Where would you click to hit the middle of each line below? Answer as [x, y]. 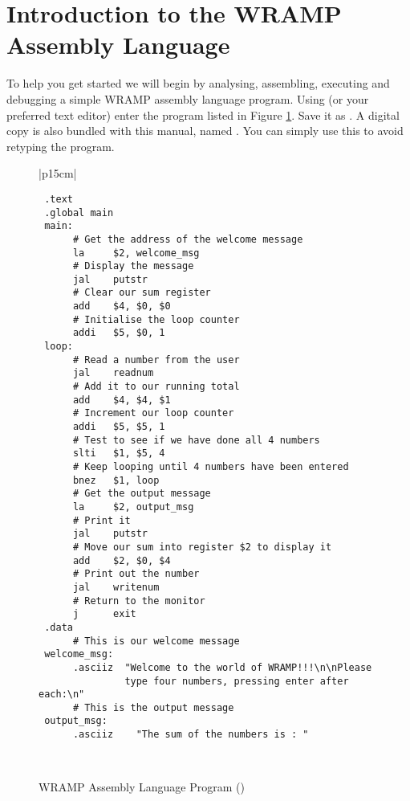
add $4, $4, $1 [122, 400]
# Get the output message [142, 494]
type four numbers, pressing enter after [237, 681]
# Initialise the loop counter [156, 319]
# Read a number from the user [156, 360]
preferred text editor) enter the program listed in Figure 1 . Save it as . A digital [203, 114]
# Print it [101, 520]
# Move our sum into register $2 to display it [202, 547]
